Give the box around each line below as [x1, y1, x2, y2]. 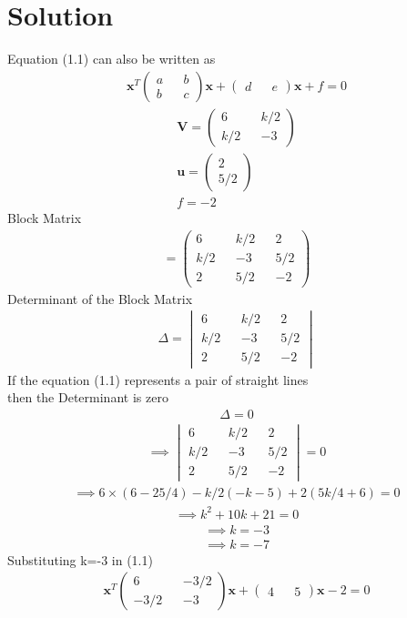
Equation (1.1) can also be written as [7, 49, 216, 68]
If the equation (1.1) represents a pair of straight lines [7, 370, 309, 389]
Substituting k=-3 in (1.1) [7, 550, 153, 569]
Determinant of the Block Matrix [7, 289, 193, 308]
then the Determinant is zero [7, 388, 168, 407]
